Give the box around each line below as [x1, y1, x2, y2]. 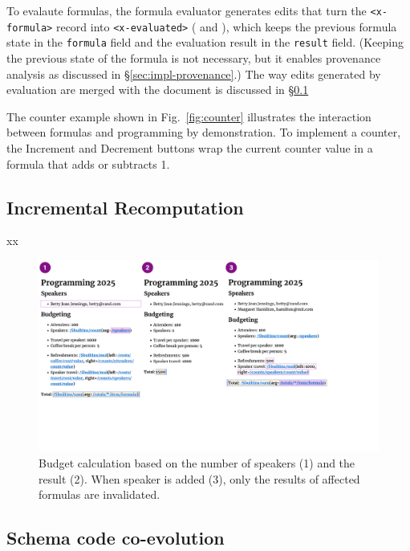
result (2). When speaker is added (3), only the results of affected [39, 470, 360, 487]
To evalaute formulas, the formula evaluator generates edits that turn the [6, 2, 367, 18]
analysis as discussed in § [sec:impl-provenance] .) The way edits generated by [6, 65, 381, 82]
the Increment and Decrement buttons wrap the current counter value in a [6, 139, 373, 156]
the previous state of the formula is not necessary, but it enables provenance [6, 49, 381, 66]
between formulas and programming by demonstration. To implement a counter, [6, 124, 401, 141]
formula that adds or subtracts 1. [6, 155, 170, 172]
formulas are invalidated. [39, 486, 160, 503]
